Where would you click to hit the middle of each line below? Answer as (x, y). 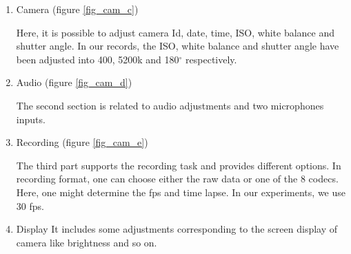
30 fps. (30, 205)
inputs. (31, 119)
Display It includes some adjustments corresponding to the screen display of (177, 229)
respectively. (211, 59)
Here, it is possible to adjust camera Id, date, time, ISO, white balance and (175, 32)
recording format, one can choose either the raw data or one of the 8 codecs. (177, 179)
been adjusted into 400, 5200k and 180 (98, 59)
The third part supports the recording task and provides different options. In (179, 165)
